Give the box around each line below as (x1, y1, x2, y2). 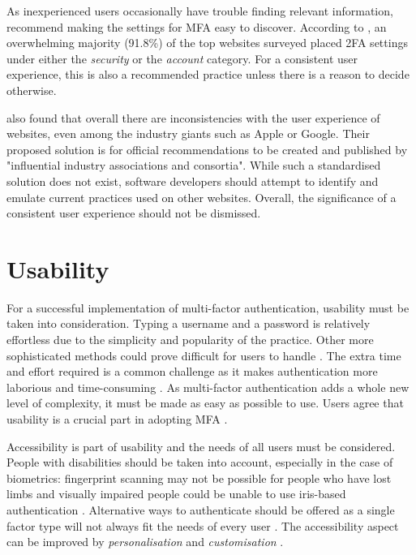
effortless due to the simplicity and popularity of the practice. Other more (6, 331, 374, 348)
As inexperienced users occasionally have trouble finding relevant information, (6, 2, 393, 19)
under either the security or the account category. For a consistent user (6, 49, 358, 67)
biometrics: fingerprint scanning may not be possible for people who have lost (6, 469, 392, 486)
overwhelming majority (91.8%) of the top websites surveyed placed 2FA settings (6, 34, 408, 51)
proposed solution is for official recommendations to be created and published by (6, 140, 408, 157)
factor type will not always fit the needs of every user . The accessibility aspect (6, 517, 399, 534)
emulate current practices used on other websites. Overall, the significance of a (6, 188, 397, 205)
